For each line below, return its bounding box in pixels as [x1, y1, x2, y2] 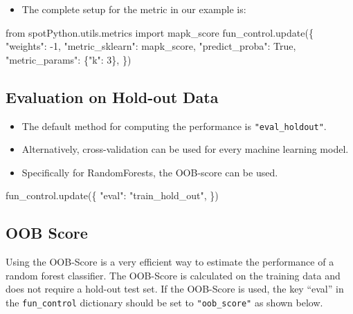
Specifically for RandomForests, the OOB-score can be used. [21, 165, 278, 179]
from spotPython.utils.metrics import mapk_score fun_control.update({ [6, 25, 314, 39]
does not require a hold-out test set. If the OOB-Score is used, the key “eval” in [6, 281, 344, 296]
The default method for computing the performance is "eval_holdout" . [21, 118, 327, 133]
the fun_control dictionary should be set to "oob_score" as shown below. [6, 295, 323, 309]
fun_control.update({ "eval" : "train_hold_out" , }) [6, 188, 219, 203]
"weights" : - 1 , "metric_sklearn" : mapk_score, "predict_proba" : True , [6, 39, 296, 53]
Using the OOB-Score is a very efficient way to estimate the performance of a [6, 255, 334, 269]
